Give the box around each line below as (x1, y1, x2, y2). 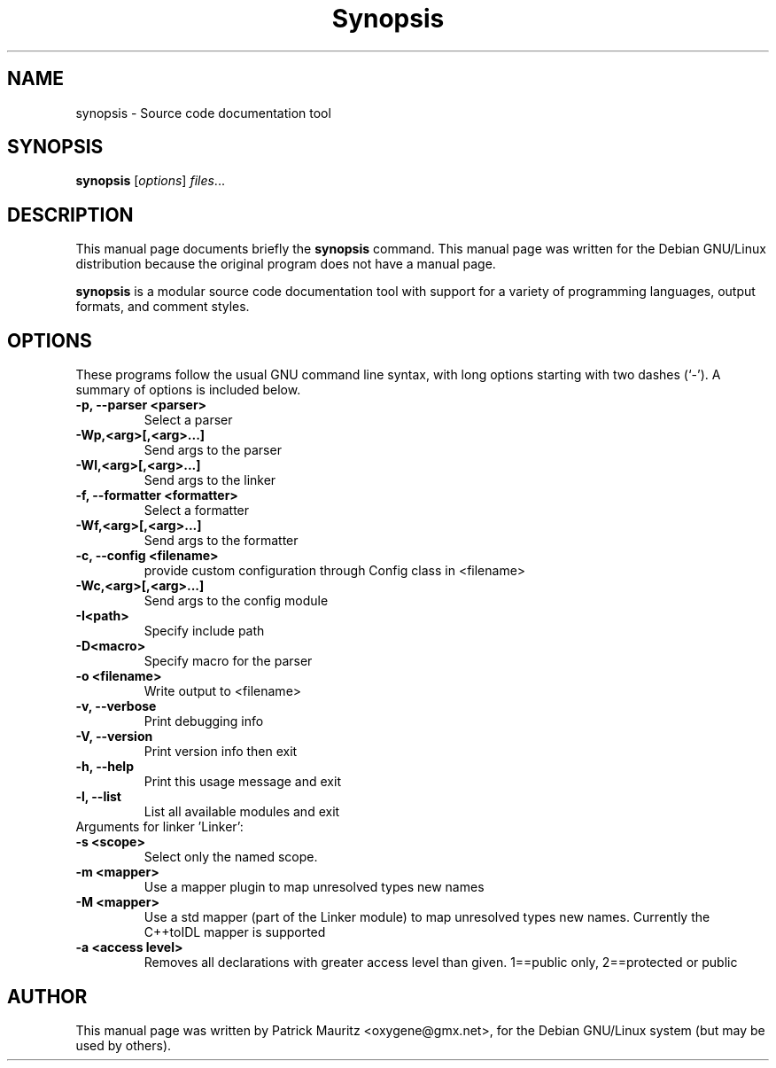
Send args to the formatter (144, 533, 299, 549)
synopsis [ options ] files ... (75, 173, 225, 189)
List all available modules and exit (144, 804, 340, 820)
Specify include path (144, 623, 265, 639)
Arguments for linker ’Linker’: (75, 819, 244, 835)
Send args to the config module (144, 593, 329, 609)
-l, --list (75, 789, 121, 805)
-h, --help (75, 759, 134, 775)
